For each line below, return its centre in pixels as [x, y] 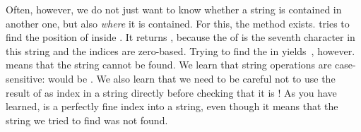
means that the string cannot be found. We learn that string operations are [169, 65]
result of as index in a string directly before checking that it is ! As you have [171, 92]
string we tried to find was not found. [87, 120]
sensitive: [25, 78]
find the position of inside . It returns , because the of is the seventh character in [180, 37]
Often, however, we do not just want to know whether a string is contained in [174, 9]
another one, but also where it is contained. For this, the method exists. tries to [178, 23]
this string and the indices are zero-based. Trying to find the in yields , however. [180, 50]
